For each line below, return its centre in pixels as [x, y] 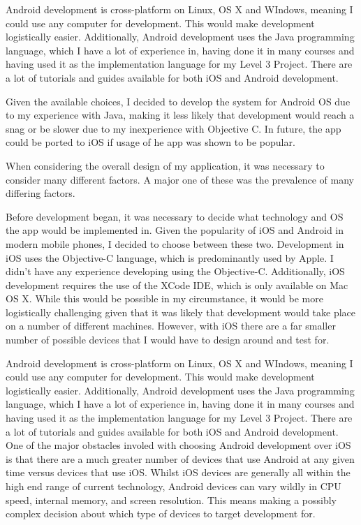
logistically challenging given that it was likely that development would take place [181, 312]
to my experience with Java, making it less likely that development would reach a [180, 115]
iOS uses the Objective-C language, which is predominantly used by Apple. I [170, 257]
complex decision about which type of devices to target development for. [161, 513]
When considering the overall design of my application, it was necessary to [165, 165]
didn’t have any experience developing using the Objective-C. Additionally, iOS [175, 271]
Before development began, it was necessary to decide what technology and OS [175, 216]
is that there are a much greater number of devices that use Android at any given [180, 458]
